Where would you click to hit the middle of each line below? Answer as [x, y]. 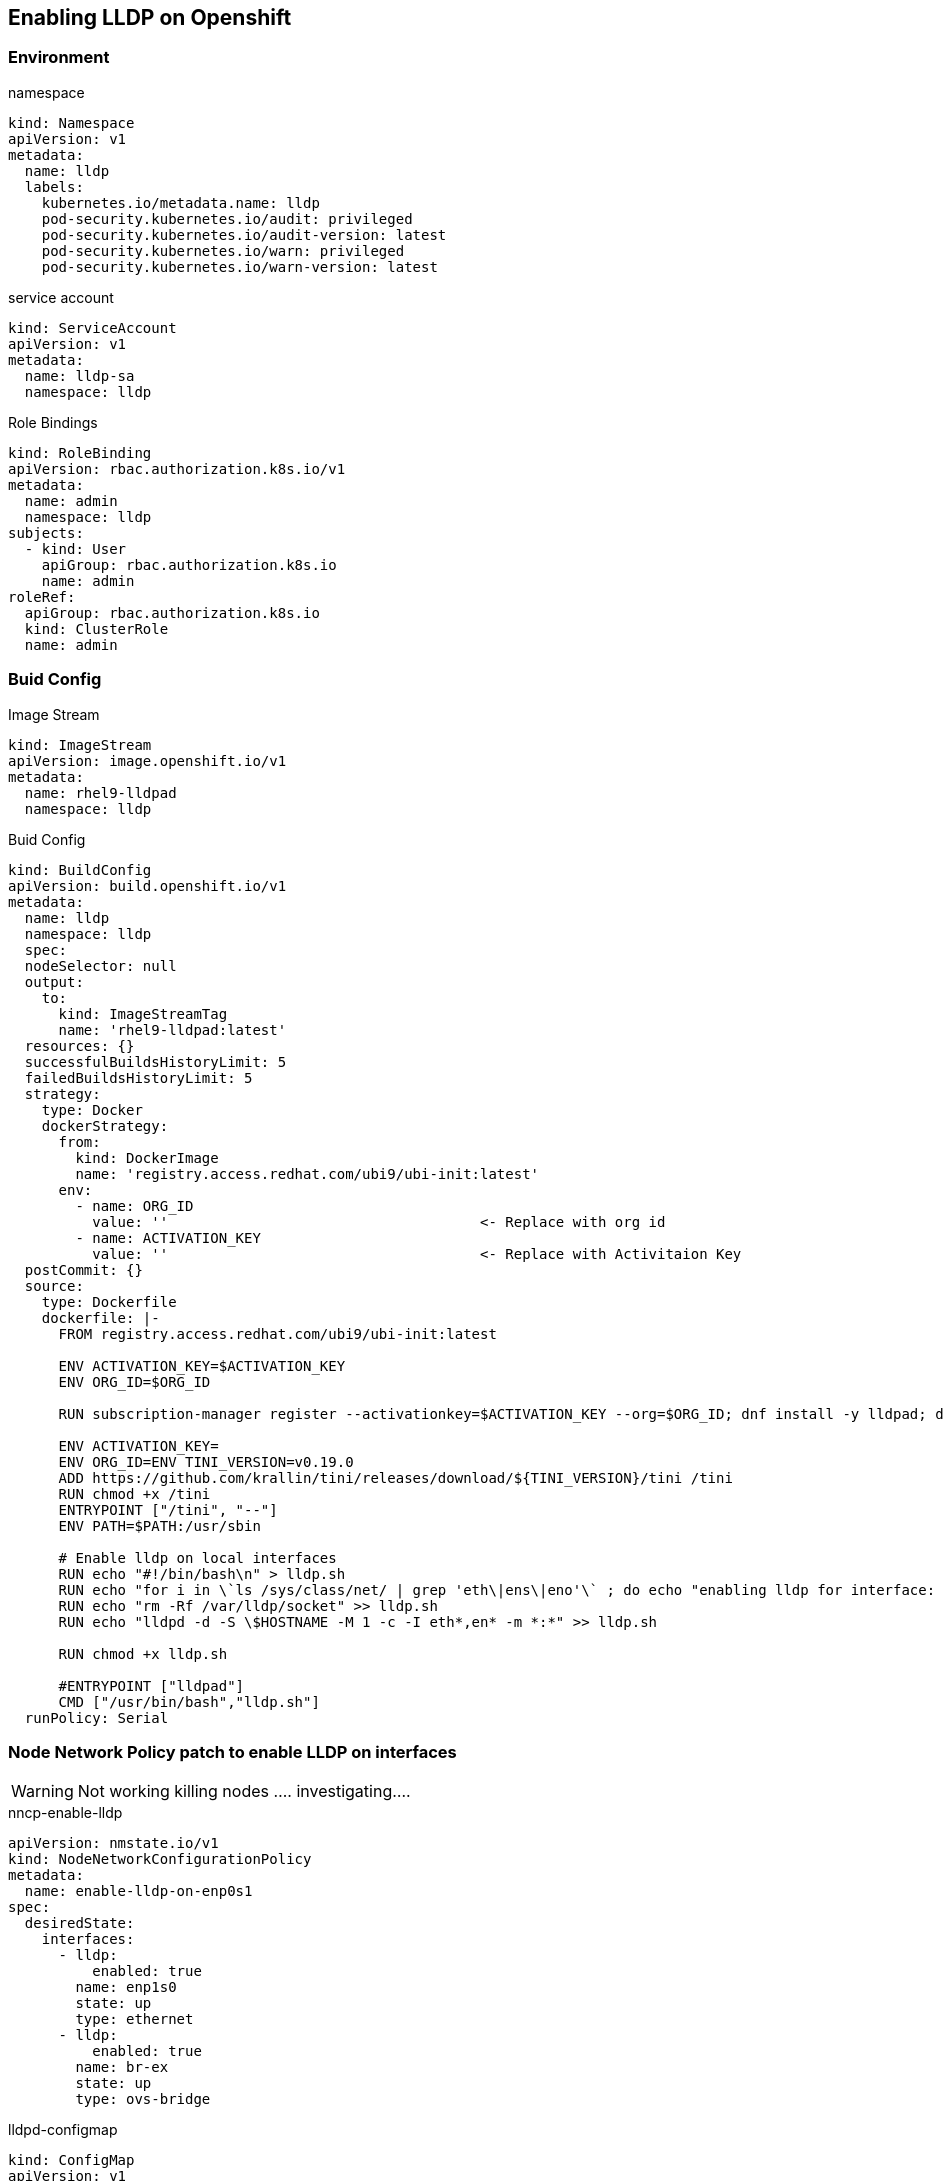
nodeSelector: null [100, 965]
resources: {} [79, 1045]
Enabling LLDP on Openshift [150, 17]
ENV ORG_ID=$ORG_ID [134, 1381]
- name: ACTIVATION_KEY [168, 1237]
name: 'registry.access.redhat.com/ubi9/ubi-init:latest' [307, 1173]
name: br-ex [122, 2067]
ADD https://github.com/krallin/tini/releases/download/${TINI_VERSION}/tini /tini [395, 1477]
